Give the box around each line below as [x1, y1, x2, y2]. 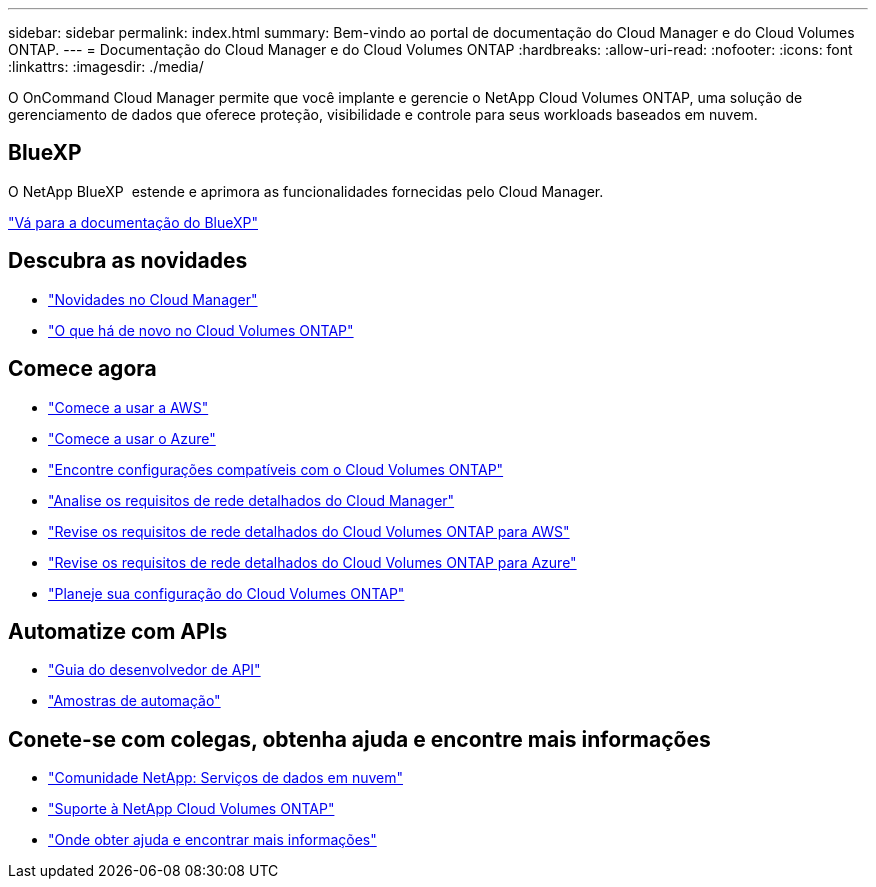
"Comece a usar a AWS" [48, 398, 209, 416]
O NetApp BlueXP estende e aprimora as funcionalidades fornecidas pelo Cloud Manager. [8, 182, 604, 200]
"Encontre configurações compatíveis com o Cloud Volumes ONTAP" [48, 460, 504, 478]
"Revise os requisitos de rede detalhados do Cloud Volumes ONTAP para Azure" [48, 553, 577, 571]
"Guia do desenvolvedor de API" [48, 661, 261, 679]
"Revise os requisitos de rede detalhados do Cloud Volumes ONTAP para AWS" [48, 522, 570, 540]
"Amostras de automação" [48, 692, 221, 710]
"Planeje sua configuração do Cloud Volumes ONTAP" [48, 584, 405, 602]
